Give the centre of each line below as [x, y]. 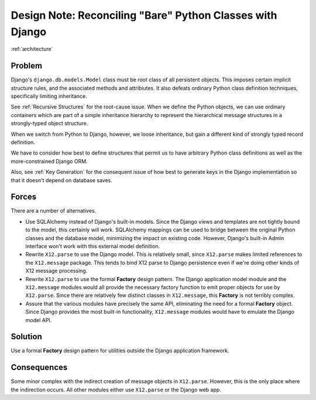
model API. [39, 320]
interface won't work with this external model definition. [93, 247]
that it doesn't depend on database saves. [61, 180]
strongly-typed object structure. [49, 124]
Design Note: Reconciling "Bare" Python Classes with [144, 15]
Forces [24, 197]
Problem [27, 66]
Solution [26, 337]
